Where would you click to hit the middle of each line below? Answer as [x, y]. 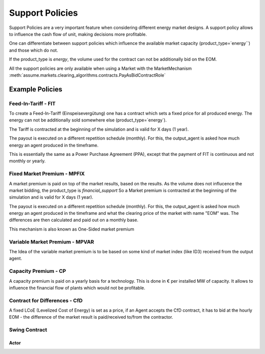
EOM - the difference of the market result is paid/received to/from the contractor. [91, 317]
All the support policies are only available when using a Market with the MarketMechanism [100, 68]
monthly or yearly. [27, 161]
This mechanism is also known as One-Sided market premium [72, 229]
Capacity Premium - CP [38, 271]
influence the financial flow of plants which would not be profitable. [77, 288]
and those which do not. [34, 50]
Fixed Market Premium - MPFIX [47, 174]
